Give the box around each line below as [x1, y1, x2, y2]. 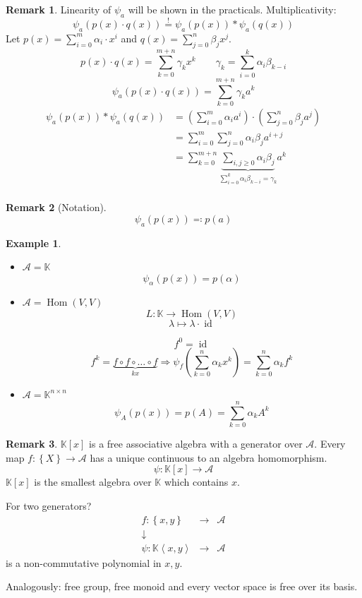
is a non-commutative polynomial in [6, 555, 162, 570]
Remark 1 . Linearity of [6, 2, 111, 16]
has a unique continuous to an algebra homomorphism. [90, 450, 327, 465]
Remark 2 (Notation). [6, 200, 107, 215]
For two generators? [6, 498, 92, 513]
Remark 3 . [6, 436, 58, 451]
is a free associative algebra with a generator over [89, 436, 303, 451]
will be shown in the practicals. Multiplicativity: [128, 2, 337, 16]
